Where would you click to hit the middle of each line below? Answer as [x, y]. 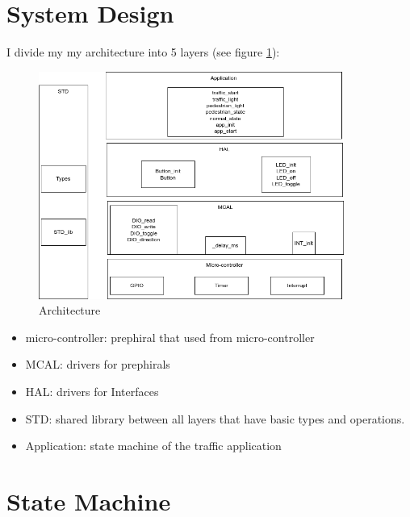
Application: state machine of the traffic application [153, 446]
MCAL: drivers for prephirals [98, 364]
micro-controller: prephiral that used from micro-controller [170, 337]
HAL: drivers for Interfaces [92, 392]
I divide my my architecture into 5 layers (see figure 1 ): [143, 52]
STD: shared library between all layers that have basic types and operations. [215, 418]
